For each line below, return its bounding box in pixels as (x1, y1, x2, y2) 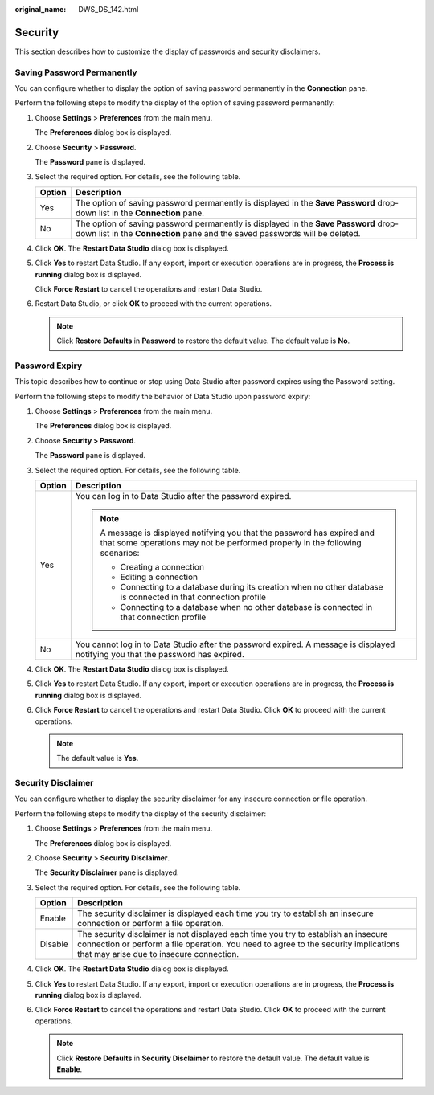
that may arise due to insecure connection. (77, 949, 240, 960)
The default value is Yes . (56, 754, 139, 763)
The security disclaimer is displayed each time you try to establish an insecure (77, 908, 374, 919)
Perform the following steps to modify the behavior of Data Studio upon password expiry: (14, 391, 311, 401)
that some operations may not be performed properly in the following (100, 537, 362, 548)
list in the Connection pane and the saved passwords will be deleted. (98, 227, 361, 239)
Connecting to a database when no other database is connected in (120, 602, 373, 612)
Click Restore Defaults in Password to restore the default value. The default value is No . (56, 336, 350, 345)
